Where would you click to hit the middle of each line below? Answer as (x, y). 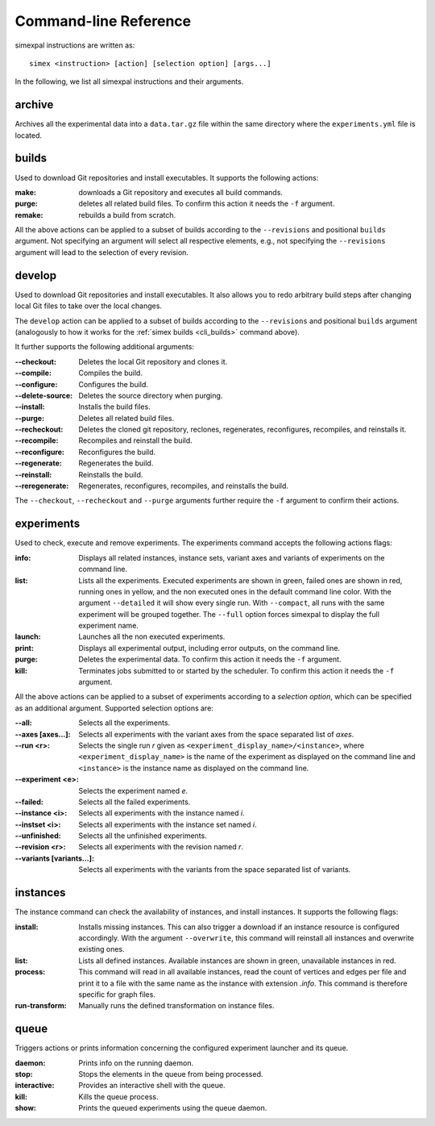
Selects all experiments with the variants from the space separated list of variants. (215, 870)
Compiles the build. (110, 373)
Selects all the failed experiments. (135, 802)
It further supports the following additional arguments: (105, 347)
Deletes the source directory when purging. (151, 395)
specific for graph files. (117, 994)
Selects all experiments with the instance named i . (162, 813)
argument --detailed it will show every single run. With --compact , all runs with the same (232, 603)
